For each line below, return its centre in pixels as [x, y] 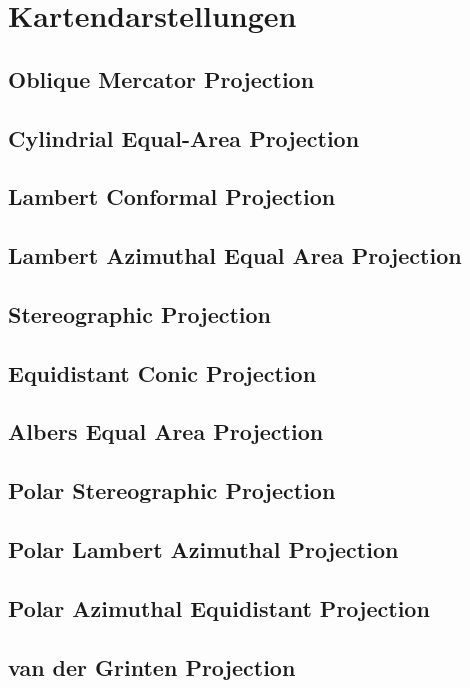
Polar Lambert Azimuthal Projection [203, 549]
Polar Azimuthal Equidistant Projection [219, 607]
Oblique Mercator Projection [161, 78]
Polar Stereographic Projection [172, 490]
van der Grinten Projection [152, 666]
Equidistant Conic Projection [162, 372]
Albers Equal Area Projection [166, 431]
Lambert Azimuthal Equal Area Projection [235, 255]
